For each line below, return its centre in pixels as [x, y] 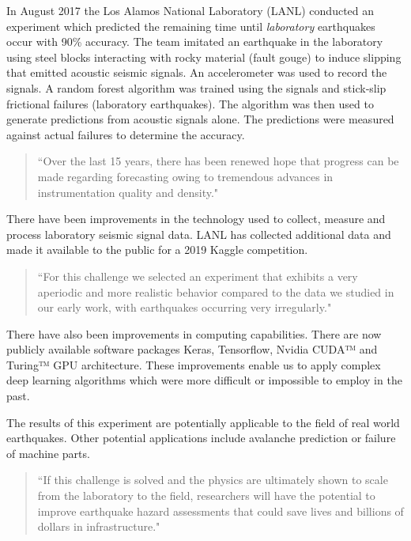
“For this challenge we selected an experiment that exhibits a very [198, 276]
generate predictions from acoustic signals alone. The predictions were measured [200, 119]
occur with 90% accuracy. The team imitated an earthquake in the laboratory [195, 42]
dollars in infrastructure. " [99, 526]
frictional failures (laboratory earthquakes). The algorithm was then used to [190, 103]
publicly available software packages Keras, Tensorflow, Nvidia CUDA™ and [192, 349]
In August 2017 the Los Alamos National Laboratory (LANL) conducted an [190, 10]
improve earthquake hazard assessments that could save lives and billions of [221, 511]
